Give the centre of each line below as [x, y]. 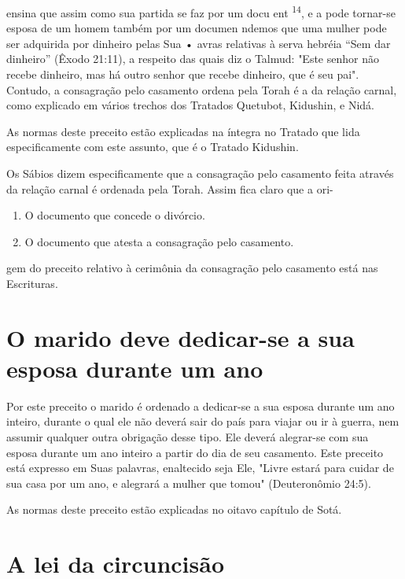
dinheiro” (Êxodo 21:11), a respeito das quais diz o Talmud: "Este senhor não [193, 59]
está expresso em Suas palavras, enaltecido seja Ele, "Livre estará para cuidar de [200, 468]
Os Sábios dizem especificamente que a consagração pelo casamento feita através [200, 173]
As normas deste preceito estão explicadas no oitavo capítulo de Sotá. [174, 509]
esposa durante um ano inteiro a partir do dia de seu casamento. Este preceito [195, 452]
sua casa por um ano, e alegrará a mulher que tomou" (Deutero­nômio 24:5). [189, 483]
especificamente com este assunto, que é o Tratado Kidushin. [153, 147]
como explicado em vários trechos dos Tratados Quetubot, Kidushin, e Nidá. [190, 105]
